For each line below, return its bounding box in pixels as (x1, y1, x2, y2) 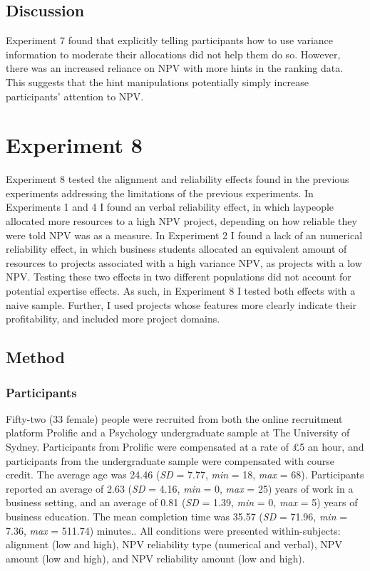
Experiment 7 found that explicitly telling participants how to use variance (6, 33, 334, 48)
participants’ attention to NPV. (6, 88, 144, 103)
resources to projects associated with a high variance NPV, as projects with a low (6, 255, 362, 270)
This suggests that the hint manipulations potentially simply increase (6, 74, 309, 89)
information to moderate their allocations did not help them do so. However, (6, 46, 341, 61)
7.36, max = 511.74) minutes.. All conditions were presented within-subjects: (6, 523, 341, 538)
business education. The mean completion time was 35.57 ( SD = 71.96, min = (6, 508, 348, 523)
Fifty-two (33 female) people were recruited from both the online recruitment (6, 411, 343, 426)
